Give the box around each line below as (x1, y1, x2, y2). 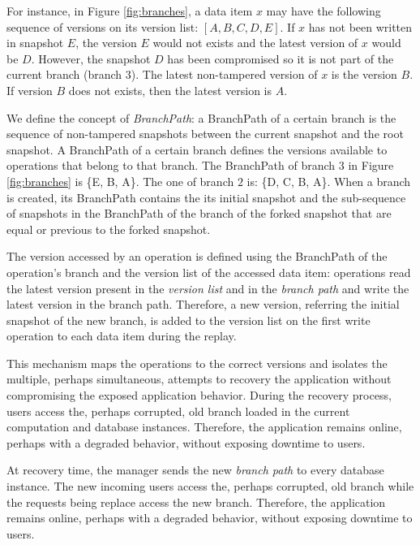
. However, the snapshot (31, 50, 151, 67)
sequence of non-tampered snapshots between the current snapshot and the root (6, 125, 404, 142)
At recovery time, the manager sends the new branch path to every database (6, 461, 384, 478)
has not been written (308, 18, 413, 35)
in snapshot (6, 34, 64, 51)
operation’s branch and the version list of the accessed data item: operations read (6, 263, 411, 280)
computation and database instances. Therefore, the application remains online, (6, 418, 402, 435)
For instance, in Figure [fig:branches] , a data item (6, 2, 253, 19)
